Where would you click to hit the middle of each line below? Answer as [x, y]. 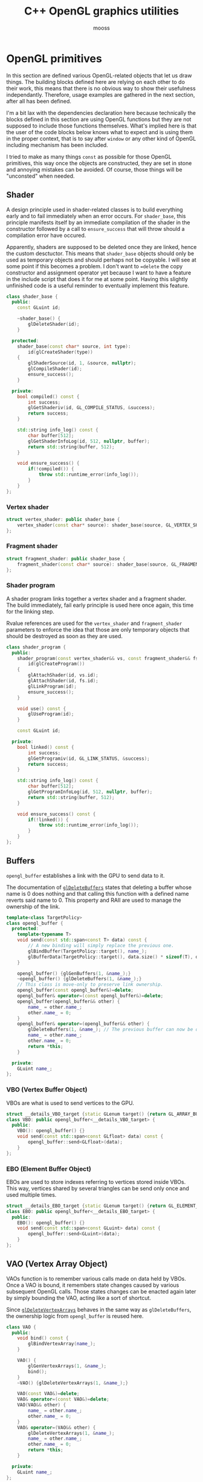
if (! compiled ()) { [51, 469]
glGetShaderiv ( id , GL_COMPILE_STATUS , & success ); [92, 408]
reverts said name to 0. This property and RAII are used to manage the [94, 900]
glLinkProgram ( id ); [53, 686]
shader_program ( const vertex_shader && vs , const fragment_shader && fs [108, 658]
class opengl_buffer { [35, 923]
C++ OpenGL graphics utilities [101, 11]
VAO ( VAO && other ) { [42, 1405]
